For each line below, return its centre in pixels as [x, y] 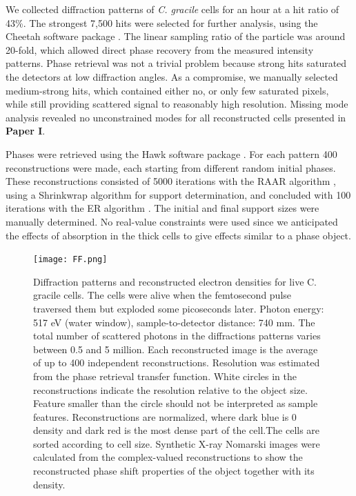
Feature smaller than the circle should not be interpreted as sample [176, 403]
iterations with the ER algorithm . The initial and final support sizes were [162, 208]
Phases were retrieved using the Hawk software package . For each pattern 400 [171, 153]
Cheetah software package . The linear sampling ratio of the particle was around [176, 36]
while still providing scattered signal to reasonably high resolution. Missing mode [177, 104]
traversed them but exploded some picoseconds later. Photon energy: [179, 308]
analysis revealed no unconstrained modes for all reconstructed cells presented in [176, 117]
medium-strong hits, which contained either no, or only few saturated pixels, [167, 90]
